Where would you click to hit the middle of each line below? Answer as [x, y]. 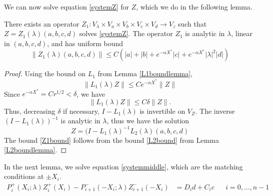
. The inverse [215, 111]
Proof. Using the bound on [45, 73]
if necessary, [81, 111]
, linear [242, 33]
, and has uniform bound [85, 43]
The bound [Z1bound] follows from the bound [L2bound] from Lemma [111, 140]
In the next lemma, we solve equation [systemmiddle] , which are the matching [123, 166]
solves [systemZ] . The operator [126, 33]
